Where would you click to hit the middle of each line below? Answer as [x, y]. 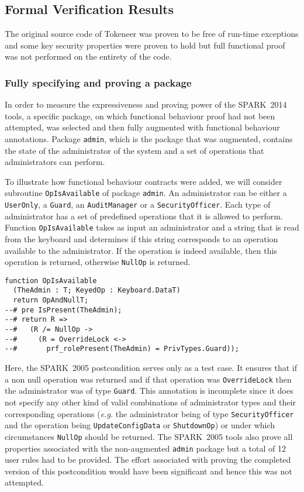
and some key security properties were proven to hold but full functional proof [145, 45]
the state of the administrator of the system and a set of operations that [134, 150]
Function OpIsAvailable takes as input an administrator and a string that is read [152, 227]
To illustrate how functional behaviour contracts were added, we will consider [144, 181]
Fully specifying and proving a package [98, 82]
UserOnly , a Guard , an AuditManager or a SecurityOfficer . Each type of [138, 204]
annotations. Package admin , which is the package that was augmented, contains [149, 138]
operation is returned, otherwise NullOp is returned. [98, 262]
